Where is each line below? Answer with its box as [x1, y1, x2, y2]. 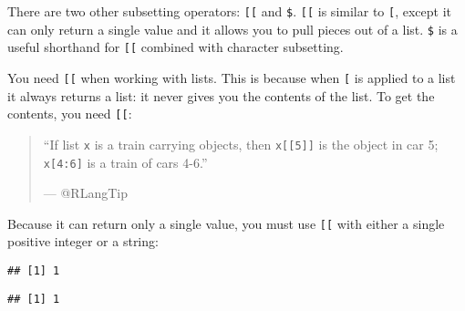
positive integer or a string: [7, 232, 159, 251]
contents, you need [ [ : [7, 104, 132, 123]
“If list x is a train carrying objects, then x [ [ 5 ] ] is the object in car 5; [43, 134, 439, 153]
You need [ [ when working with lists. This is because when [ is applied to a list [7, 67, 456, 87]
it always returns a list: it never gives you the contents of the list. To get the [7, 86, 435, 105]
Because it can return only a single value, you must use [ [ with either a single [7, 213, 445, 233]
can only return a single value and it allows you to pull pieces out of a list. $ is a [7, 19, 458, 38]
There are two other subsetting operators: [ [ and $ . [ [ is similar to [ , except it [7, 2, 451, 20]
